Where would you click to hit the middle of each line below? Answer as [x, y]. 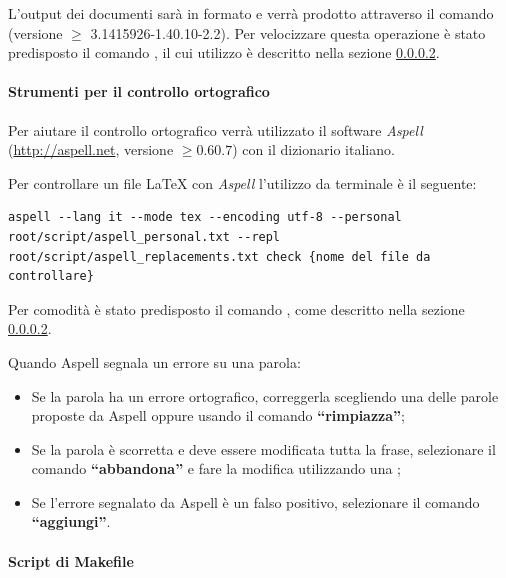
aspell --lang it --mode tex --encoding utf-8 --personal [205, 217]
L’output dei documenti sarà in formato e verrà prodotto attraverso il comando [251, 13]
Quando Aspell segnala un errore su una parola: [154, 361]
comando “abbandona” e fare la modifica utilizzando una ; [216, 468]
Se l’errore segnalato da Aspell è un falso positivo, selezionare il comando [255, 501]
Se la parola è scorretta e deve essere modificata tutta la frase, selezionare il [263, 448]
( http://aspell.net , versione [91, 149]
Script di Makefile [71, 560]
